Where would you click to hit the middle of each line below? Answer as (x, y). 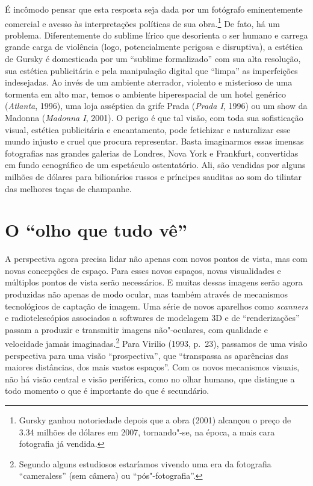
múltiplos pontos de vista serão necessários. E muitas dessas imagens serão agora (154, 282)
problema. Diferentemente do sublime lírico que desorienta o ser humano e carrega (156, 35)
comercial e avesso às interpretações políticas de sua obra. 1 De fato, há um (142, 22)
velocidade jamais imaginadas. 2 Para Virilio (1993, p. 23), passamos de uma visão (156, 343)
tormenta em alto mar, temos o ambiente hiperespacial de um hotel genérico (145, 94)
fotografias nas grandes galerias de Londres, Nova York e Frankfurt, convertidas (152, 153)
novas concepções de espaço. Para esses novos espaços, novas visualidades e (143, 270)
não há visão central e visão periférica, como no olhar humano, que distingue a (150, 379)
